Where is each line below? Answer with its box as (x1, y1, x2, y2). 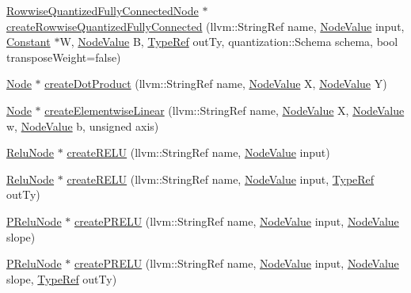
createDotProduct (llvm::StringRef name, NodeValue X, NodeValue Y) (44, 75, 387, 92)
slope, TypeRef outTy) (6, 270, 117, 287)
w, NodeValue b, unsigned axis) (6, 117, 159, 134)
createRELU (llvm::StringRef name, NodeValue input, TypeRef (67, 170, 375, 187)
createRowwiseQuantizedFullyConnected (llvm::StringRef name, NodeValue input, (6, 17, 405, 34)
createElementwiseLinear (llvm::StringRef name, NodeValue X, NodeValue (44, 101, 405, 118)
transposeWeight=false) (6, 48, 121, 65)
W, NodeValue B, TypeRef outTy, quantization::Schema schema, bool (59, 33, 398, 50)
